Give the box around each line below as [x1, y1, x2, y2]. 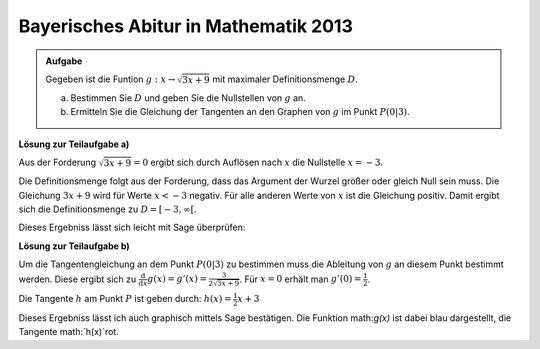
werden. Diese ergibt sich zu [18, 273, 137, 285]
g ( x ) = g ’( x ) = [146, 273, 207, 285]
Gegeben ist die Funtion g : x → [45, 73, 176, 85]
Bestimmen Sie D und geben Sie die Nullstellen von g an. [70, 92, 307, 104]
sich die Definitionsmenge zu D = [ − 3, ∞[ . [18, 203, 197, 215]
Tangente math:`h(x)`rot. [18, 326, 119, 338]
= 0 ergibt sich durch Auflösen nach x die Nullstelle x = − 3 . [133, 156, 384, 169]
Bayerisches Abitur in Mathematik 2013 [18, 15, 354, 37]
